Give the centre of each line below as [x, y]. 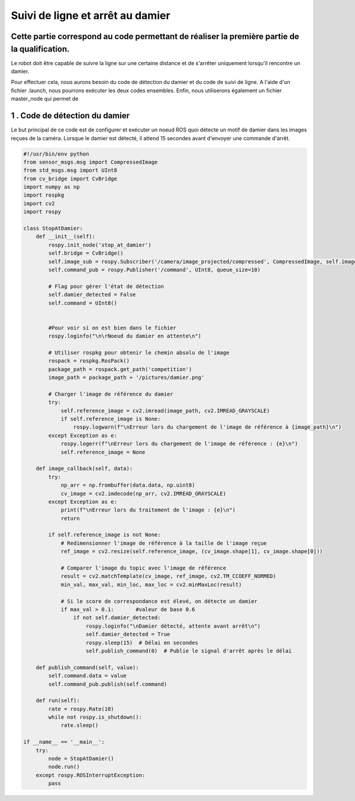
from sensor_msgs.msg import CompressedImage [91, 162]
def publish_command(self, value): [87, 667]
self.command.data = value [87, 676]
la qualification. [41, 49]
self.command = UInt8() [83, 303]
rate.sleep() [80, 726]
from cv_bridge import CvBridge [70, 178]
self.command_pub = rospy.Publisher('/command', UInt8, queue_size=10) [154, 270]
